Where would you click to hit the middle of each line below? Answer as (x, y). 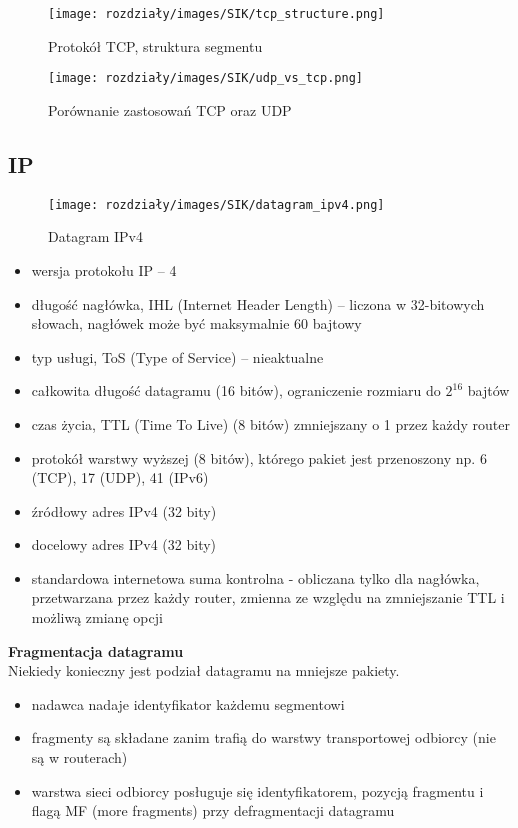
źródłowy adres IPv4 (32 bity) (124, 510)
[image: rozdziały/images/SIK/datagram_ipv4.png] (216, 204)
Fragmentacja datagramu (96, 650)
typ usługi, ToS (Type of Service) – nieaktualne (177, 356)
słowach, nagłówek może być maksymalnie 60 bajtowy (196, 323)
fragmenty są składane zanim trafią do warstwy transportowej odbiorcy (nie (263, 737)
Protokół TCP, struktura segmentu (155, 45)
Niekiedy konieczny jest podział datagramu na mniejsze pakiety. (204, 670)
